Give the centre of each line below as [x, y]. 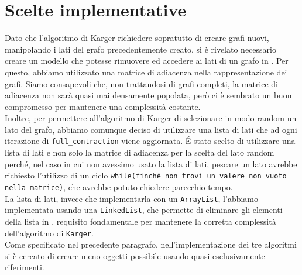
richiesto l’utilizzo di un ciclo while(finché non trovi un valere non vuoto [146, 175]
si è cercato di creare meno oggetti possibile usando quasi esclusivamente [135, 255]
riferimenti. [25, 267]
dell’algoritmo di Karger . [49, 233]
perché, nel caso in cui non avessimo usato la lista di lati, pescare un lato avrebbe [151, 164]
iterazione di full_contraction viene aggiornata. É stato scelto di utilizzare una [150, 141]
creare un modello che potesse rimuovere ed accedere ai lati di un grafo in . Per [147, 61]
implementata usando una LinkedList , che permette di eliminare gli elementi [144, 210]
